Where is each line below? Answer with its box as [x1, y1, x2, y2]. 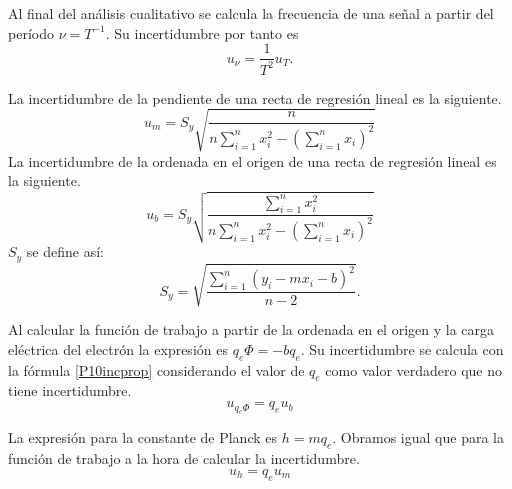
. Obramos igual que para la [332, 427, 504, 448]
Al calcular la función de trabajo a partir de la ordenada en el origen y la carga [8, 319, 495, 340]
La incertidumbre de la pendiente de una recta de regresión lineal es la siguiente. [8, 87, 502, 108]
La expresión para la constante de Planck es [8, 427, 278, 448]
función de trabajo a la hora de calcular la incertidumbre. [8, 448, 360, 469]
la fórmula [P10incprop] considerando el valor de [8, 359, 305, 380]
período [8, 22, 54, 43]
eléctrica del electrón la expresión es [8, 338, 228, 359]
